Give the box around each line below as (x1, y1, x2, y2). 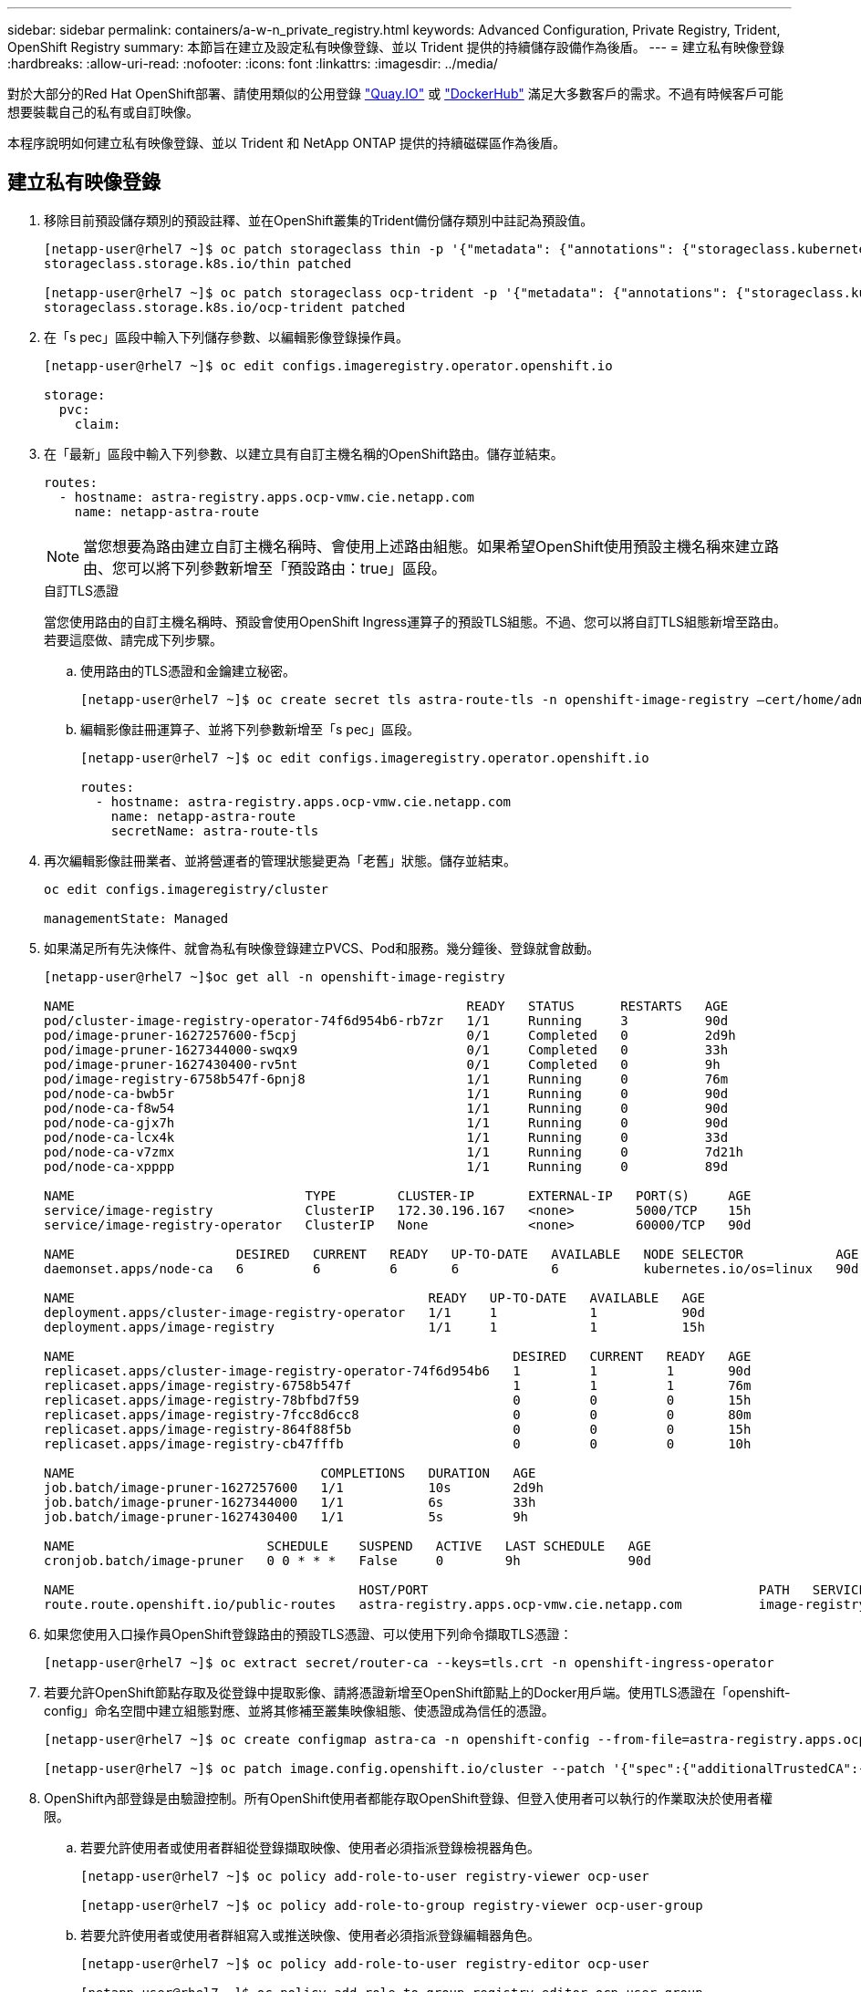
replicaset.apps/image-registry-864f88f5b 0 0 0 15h (44, 1421, 752, 1437)
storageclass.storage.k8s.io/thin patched (44, 255, 352, 271)
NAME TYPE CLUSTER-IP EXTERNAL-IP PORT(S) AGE (44, 1188, 752, 1203)
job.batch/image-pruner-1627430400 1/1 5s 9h (44, 1509, 529, 1524)
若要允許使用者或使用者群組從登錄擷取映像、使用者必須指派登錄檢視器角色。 (80, 1839, 540, 1855)
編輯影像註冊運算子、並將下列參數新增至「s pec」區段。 (80, 721, 420, 737)
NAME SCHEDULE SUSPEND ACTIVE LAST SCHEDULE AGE (44, 1538, 651, 1553)
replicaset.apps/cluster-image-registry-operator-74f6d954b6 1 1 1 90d (44, 1363, 752, 1378)
